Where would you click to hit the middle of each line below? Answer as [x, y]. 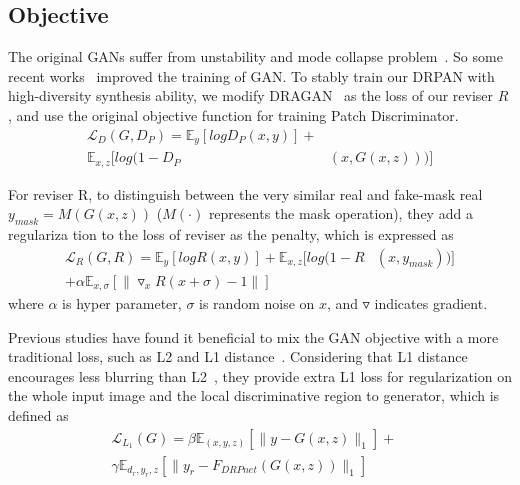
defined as [38, 415]
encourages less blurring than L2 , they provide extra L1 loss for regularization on [260, 375]
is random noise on [257, 303]
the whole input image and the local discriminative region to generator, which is [254, 395]
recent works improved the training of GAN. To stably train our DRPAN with [251, 75]
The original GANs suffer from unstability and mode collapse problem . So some [255, 56]
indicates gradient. [431, 303]
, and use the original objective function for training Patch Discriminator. [233, 114]
